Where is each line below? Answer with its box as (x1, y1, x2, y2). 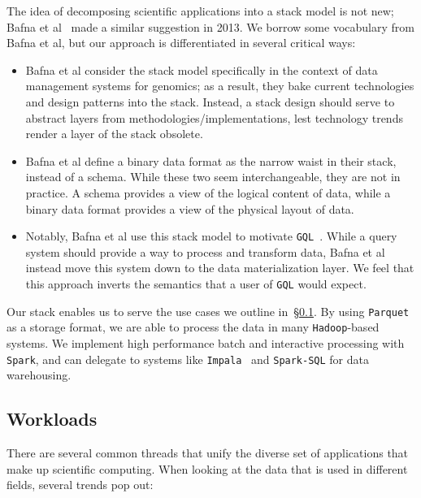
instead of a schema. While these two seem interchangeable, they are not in (25, 168, 401, 185)
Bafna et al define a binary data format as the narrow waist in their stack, (25, 152, 397, 169)
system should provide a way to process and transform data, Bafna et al (25, 243, 385, 260)
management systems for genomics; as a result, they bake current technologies (25, 77, 414, 94)
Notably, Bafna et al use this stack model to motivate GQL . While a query (25, 227, 397, 245)
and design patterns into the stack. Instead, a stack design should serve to (25, 93, 395, 110)
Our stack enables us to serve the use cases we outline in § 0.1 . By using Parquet (7, 302, 410, 319)
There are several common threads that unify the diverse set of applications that (7, 444, 409, 461)
